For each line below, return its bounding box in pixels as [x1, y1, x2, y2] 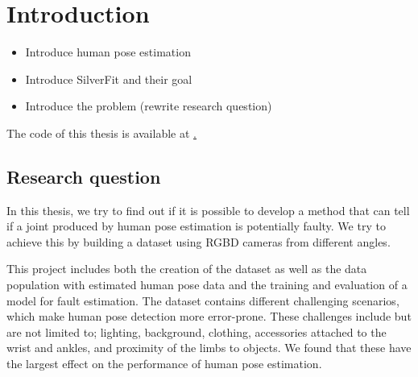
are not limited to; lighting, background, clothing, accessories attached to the [6, 323, 387, 340]
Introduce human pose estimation [25, 43, 191, 60]
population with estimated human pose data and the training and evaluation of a [6, 276, 408, 293]
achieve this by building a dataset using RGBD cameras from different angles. [6, 233, 391, 250]
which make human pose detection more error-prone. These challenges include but [6, 308, 412, 325]
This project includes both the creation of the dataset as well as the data [6, 260, 367, 277]
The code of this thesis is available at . [6, 124, 197, 141]
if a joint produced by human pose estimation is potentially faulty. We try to [6, 217, 386, 234]
